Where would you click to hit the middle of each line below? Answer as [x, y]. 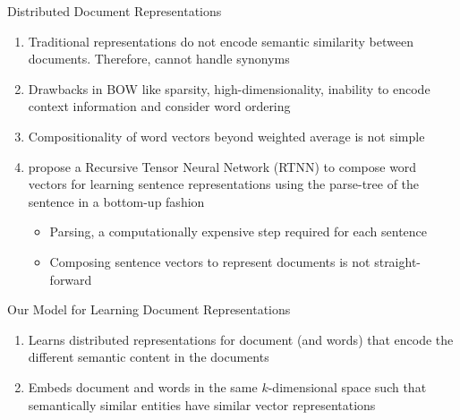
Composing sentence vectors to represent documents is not [210, 261]
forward [71, 279]
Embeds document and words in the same [143, 386]
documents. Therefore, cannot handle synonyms [159, 59]
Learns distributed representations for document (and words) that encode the [241, 339]
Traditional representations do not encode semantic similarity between [221, 41]
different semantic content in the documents [149, 357]
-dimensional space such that [347, 386]
